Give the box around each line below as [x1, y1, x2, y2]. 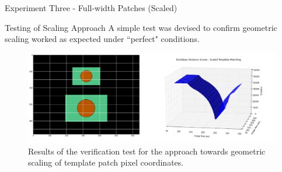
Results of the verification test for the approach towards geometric [28, 145, 266, 157]
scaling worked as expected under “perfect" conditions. [5, 33, 200, 45]
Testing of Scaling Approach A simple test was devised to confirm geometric [5, 21, 277, 33]
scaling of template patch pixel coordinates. [28, 156, 184, 169]
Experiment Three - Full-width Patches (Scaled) [5, 2, 177, 13]
